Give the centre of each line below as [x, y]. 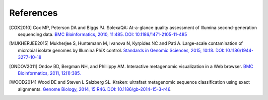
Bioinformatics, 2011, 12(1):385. [50, 73]
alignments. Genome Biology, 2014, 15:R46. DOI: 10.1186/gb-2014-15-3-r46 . [95, 89]
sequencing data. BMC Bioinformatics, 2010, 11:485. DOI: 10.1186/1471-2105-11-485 [102, 34]
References [33, 13]
